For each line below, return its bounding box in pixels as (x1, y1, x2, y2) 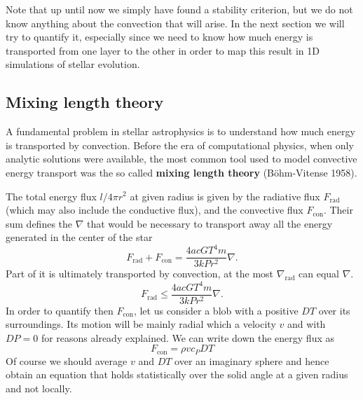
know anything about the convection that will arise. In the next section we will (6, 15, 345, 30)
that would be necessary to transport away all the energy (87, 216, 333, 230)
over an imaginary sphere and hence (174, 353, 329, 368)
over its (318, 303, 350, 317)
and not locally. (6, 381, 72, 396)
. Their (323, 202, 353, 217)
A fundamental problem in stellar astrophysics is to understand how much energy (6, 124, 355, 139)
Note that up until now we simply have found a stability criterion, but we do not (6, 2, 353, 16)
